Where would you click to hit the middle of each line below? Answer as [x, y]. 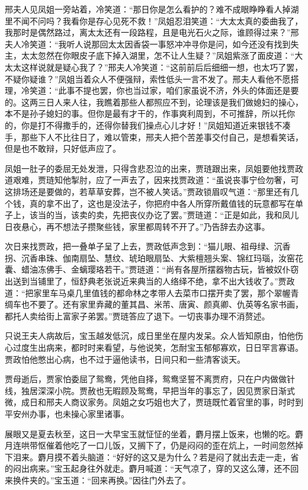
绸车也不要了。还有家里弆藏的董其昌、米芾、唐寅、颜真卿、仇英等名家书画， [154, 304]
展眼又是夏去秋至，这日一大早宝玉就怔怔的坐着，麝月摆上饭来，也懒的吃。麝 [154, 433]
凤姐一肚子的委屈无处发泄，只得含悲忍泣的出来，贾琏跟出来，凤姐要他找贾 [150, 168]
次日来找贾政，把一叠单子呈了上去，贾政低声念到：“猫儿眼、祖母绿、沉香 [148, 246]
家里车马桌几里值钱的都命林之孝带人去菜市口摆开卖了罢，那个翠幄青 [166, 292]
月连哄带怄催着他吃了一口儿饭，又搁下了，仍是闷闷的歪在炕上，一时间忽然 [150, 445]
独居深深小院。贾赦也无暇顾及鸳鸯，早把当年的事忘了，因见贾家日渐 [154, 390]
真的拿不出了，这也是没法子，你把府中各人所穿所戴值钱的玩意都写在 [162, 203]
